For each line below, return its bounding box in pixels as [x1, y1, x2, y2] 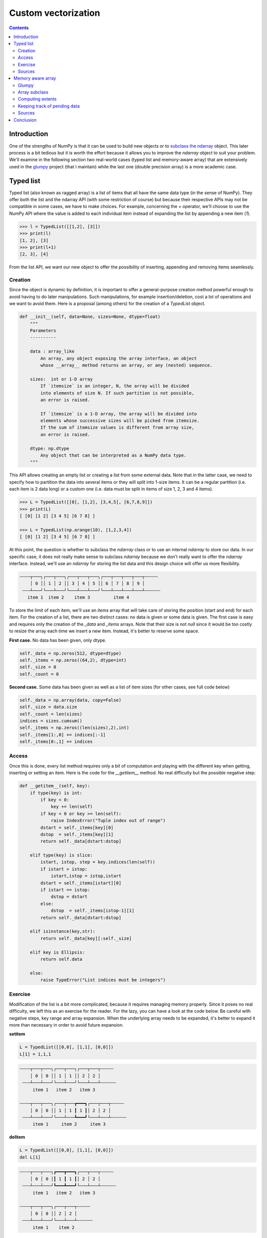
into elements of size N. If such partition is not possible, [40, 390, 195, 396]
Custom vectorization [9, 7, 100, 18]
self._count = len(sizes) [19, 711, 83, 717]
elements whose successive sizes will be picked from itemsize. [40, 418, 200, 423]
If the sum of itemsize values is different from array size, [40, 425, 195, 430]
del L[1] [19, 1154, 41, 1160]
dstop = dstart [50, 894, 88, 900]
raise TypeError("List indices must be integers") [40, 977, 166, 983]
